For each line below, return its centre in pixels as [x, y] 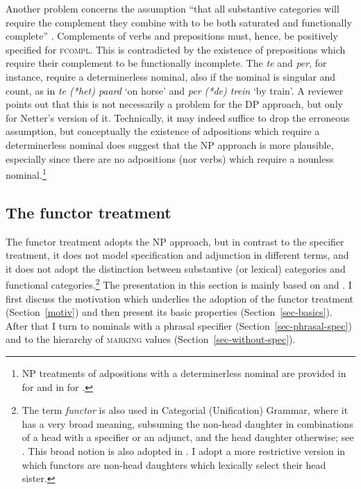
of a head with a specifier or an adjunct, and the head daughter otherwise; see [188, 437]
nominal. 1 [26, 174]
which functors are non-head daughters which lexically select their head [174, 464]
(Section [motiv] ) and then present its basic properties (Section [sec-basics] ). [169, 312]
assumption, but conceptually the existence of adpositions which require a [163, 131]
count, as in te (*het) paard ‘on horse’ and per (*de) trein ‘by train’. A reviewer [175, 90]
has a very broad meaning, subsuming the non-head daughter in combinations [187, 423]
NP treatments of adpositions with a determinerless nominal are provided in [184, 372]
